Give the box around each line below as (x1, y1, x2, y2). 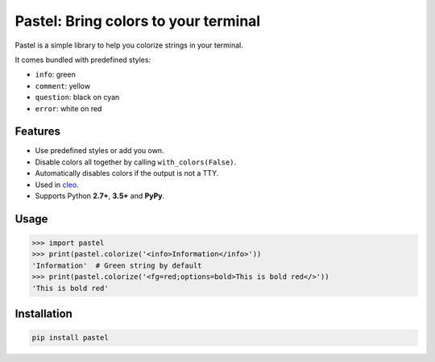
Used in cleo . (35, 180, 80, 189)
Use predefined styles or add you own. (35, 146, 164, 156)
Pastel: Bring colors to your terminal (14, 12, 261, 30)
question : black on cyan (35, 93, 120, 102)
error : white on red (35, 103, 102, 113)
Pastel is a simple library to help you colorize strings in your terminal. (14, 40, 243, 50)
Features (14, 125, 60, 139)
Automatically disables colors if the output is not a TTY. (35, 169, 219, 178)
